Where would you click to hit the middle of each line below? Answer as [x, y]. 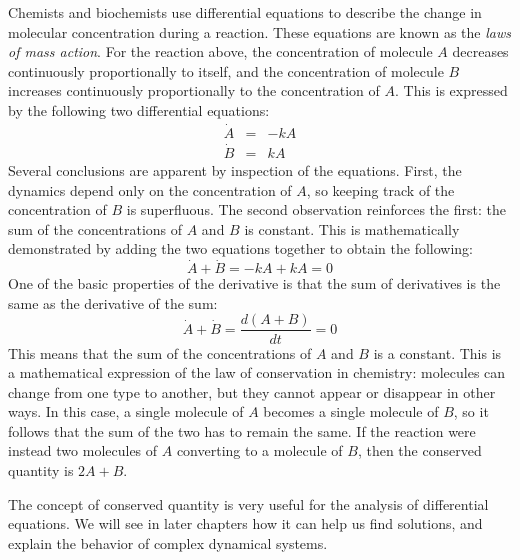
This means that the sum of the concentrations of [160, 352]
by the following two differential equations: [139, 109]
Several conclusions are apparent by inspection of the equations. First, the [235, 170]
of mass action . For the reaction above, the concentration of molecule [220, 51]
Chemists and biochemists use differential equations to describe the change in [245, 12]
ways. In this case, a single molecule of [126, 411]
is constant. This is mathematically [352, 228]
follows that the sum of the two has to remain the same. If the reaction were [242, 430]
